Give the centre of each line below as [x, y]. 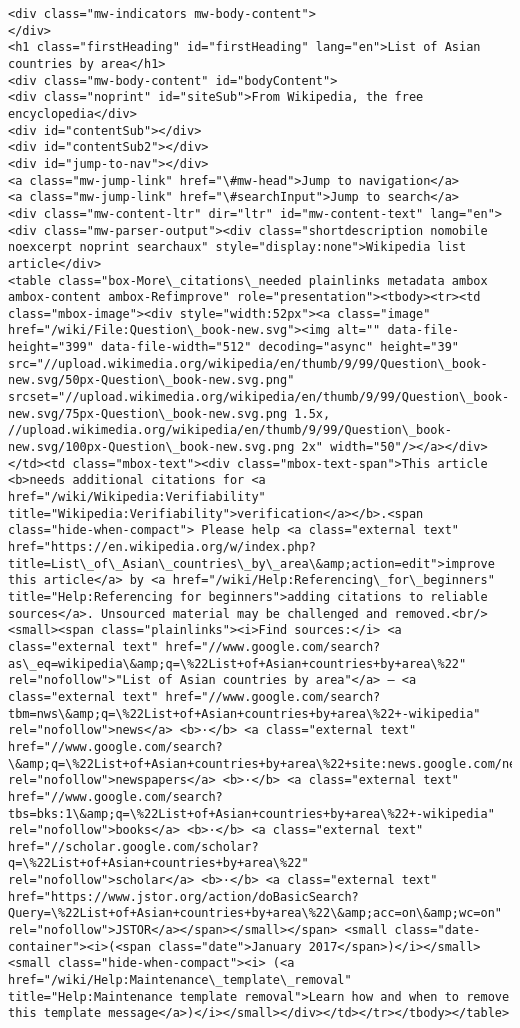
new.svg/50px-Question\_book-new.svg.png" [151, 380]
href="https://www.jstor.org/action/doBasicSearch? [183, 896]
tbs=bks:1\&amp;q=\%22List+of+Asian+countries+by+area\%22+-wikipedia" [251, 813]
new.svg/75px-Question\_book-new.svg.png [148, 413]
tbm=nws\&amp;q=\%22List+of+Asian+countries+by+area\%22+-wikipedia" [244, 713]
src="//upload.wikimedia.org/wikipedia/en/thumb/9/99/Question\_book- [248, 363]
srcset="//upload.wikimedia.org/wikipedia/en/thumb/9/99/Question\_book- [259, 397]
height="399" [51, 347]
